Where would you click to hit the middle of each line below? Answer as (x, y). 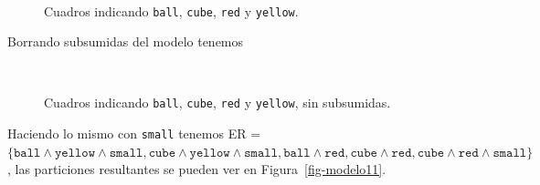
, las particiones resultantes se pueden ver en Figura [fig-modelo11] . (197, 169)
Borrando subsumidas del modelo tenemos (126, 41)
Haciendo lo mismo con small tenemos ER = (134, 134)
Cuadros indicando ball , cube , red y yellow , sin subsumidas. (217, 103)
